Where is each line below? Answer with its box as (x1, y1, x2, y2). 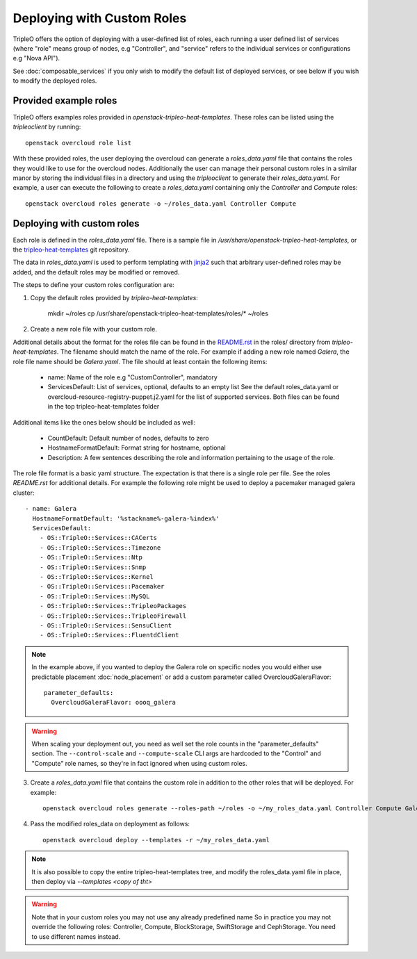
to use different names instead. (31, 932, 121, 941)
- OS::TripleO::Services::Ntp (39, 553, 142, 562)
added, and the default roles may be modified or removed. (13, 268, 180, 276)
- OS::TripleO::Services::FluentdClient (39, 631, 180, 639)
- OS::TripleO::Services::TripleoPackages (39, 602, 187, 610)
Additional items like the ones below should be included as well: (13, 418, 196, 427)
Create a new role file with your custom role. (30, 325, 158, 334)
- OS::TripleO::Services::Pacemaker (39, 582, 165, 591)
